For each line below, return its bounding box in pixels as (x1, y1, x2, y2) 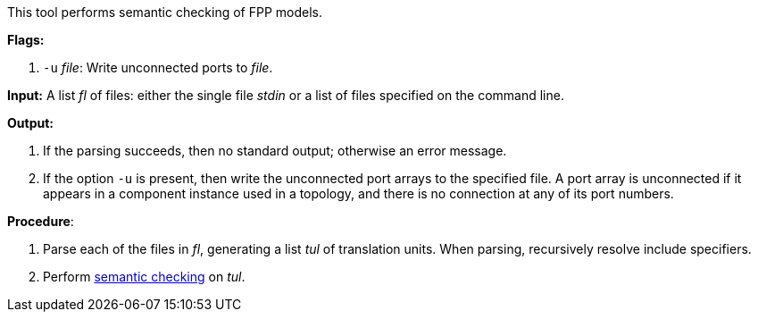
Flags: (7, 32, 45, 47)
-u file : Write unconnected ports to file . (43, 60, 273, 75)
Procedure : (7, 214, 74, 229)
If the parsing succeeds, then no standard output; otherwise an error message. (43, 143, 507, 158)
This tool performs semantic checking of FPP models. (7, 4, 323, 20)
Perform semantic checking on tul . (43, 269, 246, 284)
